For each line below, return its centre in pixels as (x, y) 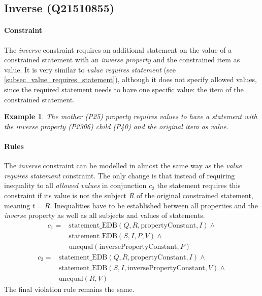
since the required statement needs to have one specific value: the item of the (124, 89)
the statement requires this (199, 185)
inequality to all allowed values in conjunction (75, 185)
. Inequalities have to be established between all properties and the (154, 205)
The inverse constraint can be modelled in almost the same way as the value (123, 165)
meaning (17, 205)
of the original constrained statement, (195, 195)
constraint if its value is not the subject (65, 195)
